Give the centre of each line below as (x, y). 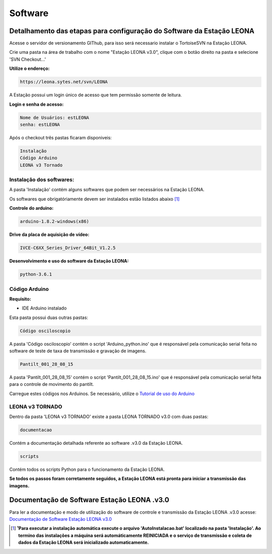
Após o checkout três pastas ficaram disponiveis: (60, 137)
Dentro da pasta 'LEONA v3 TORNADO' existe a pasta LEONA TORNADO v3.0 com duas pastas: (109, 416)
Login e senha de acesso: (37, 104)
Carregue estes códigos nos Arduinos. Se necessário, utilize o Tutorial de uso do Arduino (102, 393)
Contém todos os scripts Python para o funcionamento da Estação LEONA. (87, 469)
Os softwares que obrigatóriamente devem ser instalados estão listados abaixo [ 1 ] (94, 199)
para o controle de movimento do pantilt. (52, 384)
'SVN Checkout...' (28, 59)
